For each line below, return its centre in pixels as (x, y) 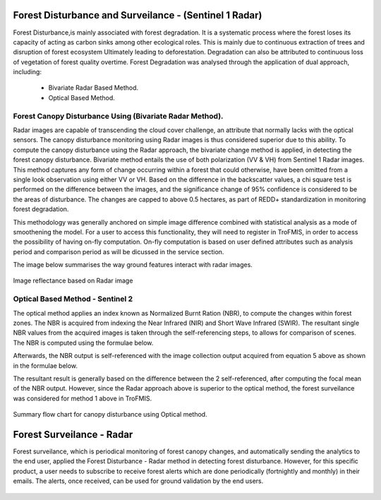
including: (28, 72)
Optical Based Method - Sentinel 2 (73, 299)
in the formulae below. (45, 365)
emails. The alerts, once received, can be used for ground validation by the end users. (138, 481)
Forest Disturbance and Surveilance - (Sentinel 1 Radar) (138, 15)
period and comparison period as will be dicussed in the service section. (119, 251)
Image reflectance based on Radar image (73, 281)
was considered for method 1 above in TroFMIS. (82, 398)
